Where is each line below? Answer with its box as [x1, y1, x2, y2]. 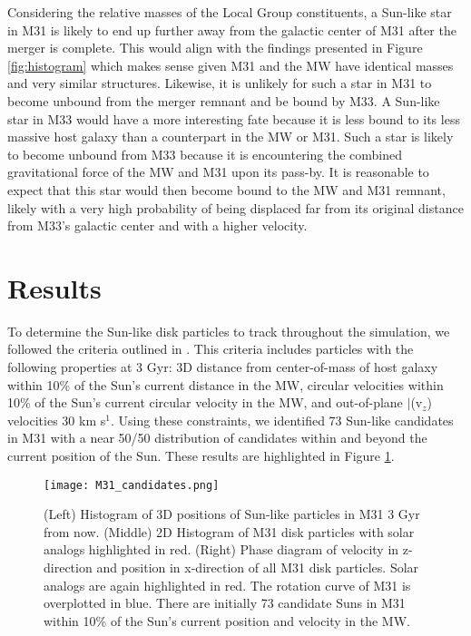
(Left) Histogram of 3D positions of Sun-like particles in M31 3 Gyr [44, 504, 420, 523]
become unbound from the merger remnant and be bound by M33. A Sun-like [7, 91, 440, 110]
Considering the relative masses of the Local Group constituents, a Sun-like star [7, 3, 452, 21]
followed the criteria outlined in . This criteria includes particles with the [7, 339, 414, 358]
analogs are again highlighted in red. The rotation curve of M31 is [44, 575, 411, 594]
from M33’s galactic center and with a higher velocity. [7, 216, 308, 235]
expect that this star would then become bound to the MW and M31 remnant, [7, 180, 446, 199]
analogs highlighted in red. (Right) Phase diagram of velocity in [44, 540, 399, 559]
